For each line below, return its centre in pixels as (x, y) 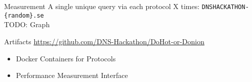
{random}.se (24, 15)
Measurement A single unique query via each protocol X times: (102, 6)
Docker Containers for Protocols (66, 58)
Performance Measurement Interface (72, 75)
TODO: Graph (27, 24)
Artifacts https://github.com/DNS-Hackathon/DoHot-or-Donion (104, 41)
